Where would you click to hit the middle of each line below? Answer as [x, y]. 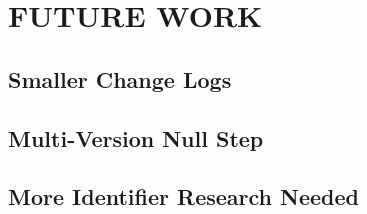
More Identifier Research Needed [183, 196]
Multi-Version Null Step [136, 137]
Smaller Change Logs [120, 78]
